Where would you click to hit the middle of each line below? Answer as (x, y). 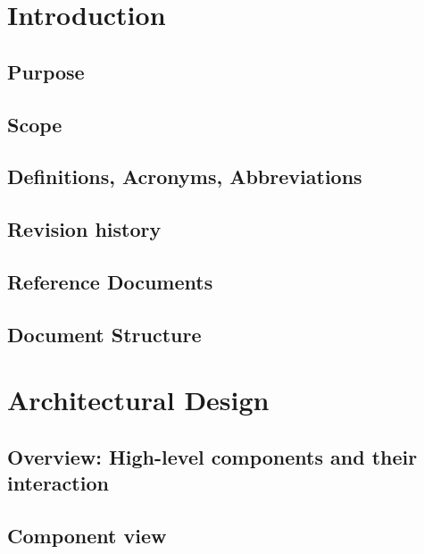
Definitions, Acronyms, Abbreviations (185, 176)
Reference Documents (110, 281)
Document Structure (104, 334)
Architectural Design (138, 400)
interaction (58, 483)
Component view (87, 535)
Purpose (46, 71)
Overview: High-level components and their (212, 456)
